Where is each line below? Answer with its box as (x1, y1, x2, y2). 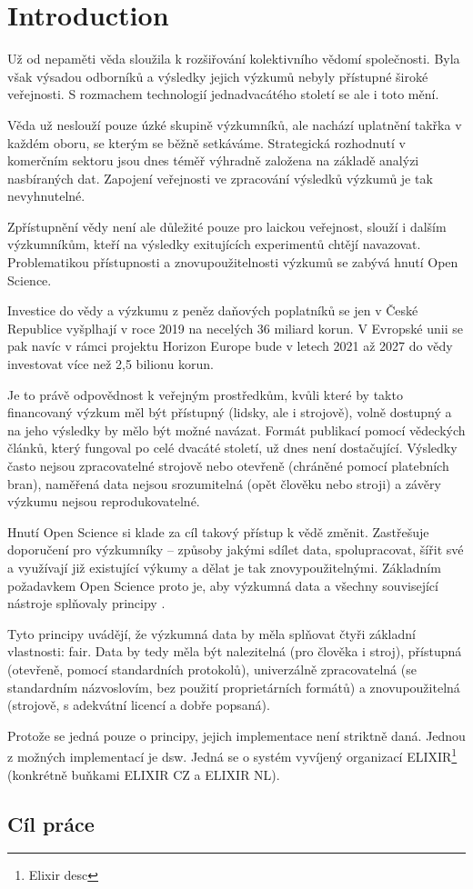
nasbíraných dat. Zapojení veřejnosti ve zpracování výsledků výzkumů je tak (7, 168, 433, 187)
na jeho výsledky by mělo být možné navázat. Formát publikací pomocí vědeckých (7, 420, 466, 439)
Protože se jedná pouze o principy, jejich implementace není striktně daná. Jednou (7, 725, 466, 744)
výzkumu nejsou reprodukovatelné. (7, 492, 200, 511)
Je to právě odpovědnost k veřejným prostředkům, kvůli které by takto (7, 385, 403, 404)
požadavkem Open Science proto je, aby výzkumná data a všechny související (7, 575, 438, 594)
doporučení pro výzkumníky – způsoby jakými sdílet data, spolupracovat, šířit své (7, 540, 464, 559)
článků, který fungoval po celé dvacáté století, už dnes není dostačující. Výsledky (7, 438, 458, 457)
